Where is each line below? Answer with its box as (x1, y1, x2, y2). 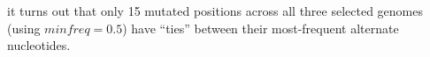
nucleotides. (7, 36, 71, 54)
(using (7, 18, 41, 37)
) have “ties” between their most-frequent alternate (122, 18, 399, 37)
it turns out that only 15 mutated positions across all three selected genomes (7, 2, 424, 19)
